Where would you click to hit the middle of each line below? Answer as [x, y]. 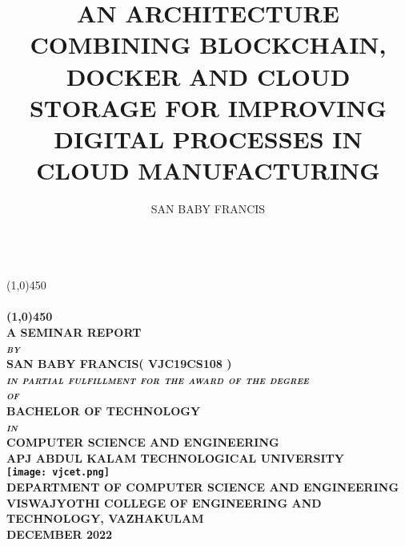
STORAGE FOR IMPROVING [208, 107]
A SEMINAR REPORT [74, 332]
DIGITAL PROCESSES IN [208, 138]
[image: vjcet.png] [58, 473]
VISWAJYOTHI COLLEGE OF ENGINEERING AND [164, 502]
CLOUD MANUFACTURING [208, 170]
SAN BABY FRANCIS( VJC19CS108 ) [119, 364]
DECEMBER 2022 [60, 534]
